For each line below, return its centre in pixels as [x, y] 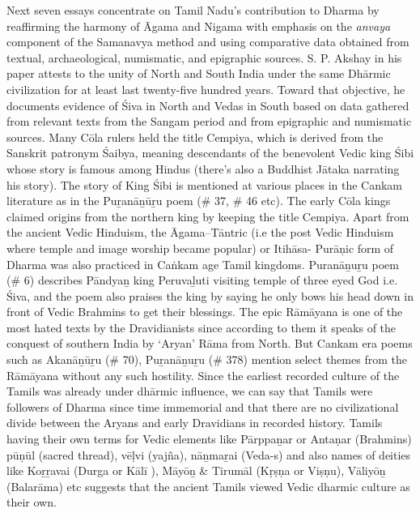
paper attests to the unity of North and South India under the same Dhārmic [199, 73]
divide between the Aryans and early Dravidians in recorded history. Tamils [195, 423]
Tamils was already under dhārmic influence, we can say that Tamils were [190, 391]
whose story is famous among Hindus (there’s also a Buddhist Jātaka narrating [203, 168]
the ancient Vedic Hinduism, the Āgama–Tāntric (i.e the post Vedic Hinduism [200, 232]
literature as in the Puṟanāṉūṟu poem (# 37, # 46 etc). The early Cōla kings [199, 201]
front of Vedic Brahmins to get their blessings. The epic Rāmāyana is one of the [205, 312]
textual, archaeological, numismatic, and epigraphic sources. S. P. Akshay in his [204, 57]
